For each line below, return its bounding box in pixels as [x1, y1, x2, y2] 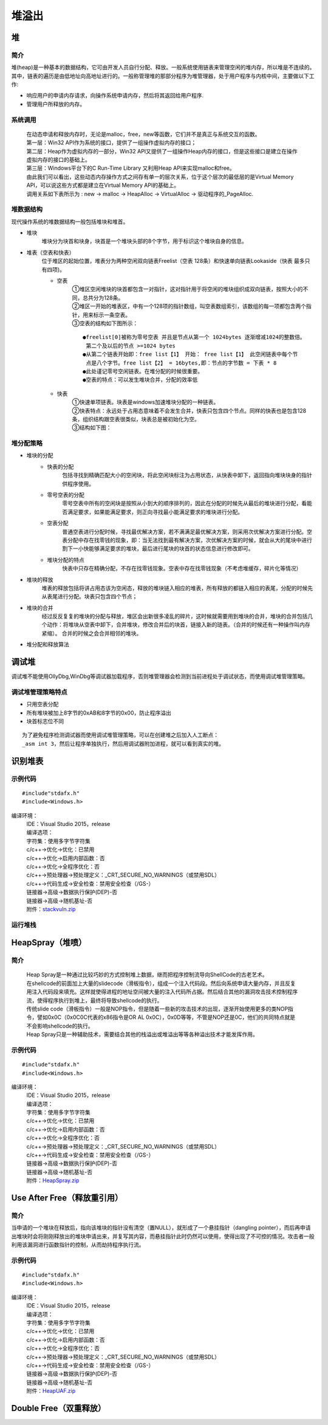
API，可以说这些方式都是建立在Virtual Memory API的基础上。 [26, 181, 180, 189]
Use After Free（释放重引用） [11, 1193, 123, 1203]
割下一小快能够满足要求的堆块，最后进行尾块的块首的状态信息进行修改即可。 [62, 545, 254, 552]
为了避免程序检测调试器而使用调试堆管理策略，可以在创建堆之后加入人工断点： [22, 732, 219, 739]
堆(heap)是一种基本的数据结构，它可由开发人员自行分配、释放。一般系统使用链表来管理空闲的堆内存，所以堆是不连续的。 [11, 64, 315, 71]
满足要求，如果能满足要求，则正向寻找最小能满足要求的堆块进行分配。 [67, 508, 243, 516]
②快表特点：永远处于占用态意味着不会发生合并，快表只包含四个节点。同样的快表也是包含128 [72, 407, 307, 414]
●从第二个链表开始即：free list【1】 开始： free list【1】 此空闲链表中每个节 [83, 351, 298, 358]
